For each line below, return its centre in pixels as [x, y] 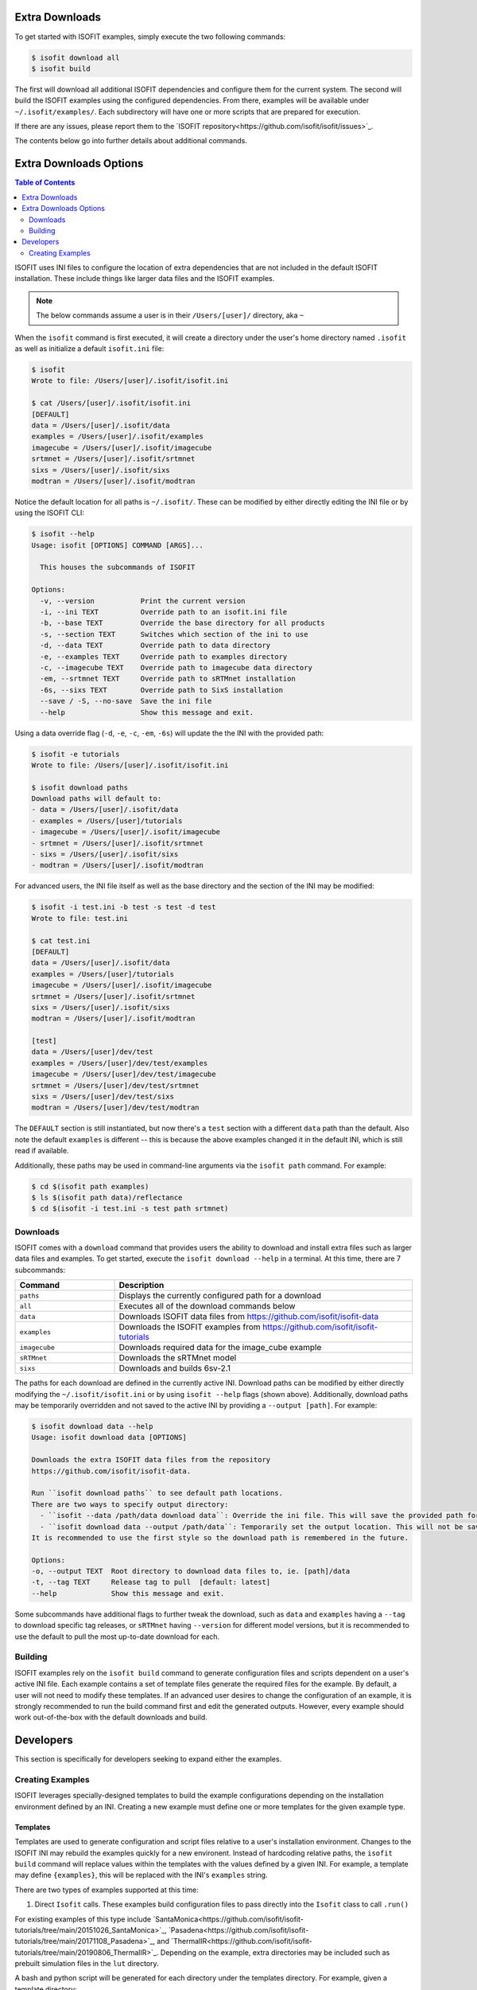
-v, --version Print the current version [143, 601]
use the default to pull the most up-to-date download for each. [117, 1637]
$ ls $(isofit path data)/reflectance [107, 1197]
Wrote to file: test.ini [80, 918]
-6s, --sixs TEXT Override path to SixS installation [162, 690]
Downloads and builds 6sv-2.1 [175, 1368]
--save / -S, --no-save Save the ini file [126, 701]
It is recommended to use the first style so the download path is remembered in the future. [220, 1537]
